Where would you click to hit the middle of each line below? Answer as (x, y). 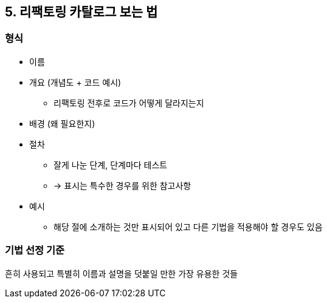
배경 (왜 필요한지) (62, 123)
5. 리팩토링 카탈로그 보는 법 (81, 12)
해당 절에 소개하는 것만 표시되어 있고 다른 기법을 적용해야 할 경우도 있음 (188, 226)
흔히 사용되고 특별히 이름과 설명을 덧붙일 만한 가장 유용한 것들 (122, 273)
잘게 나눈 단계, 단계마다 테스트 (111, 165)
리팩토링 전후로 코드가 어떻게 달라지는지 (129, 103)
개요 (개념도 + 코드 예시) (75, 82)
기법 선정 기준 (35, 250)
